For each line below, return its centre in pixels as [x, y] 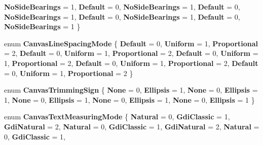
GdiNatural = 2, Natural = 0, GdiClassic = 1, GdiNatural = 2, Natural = [132, 126]
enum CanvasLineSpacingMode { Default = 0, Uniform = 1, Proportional [131, 43]
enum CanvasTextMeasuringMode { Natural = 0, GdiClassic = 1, [117, 117]
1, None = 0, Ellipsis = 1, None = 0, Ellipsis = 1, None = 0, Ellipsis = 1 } [129, 99]
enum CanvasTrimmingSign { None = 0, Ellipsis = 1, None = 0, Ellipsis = [131, 90]
